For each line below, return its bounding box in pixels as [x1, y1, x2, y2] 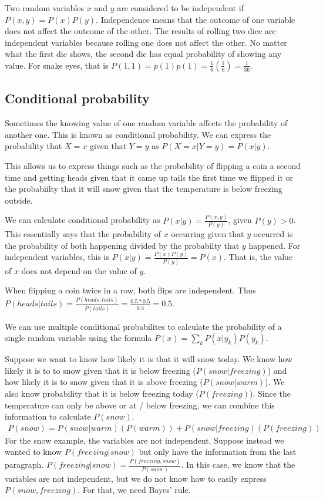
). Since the [250, 387, 291, 399]
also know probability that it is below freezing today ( [5, 387, 199, 399]
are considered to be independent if [117, 2, 244, 13]
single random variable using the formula [5, 332, 152, 344]
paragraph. [5, 458, 44, 471]
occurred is [253, 227, 293, 239]
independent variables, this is [5, 251, 110, 263]
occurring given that [171, 227, 244, 239]
